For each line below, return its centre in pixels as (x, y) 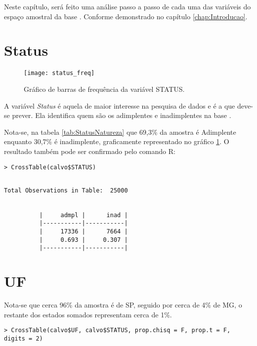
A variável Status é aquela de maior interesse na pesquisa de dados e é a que (120, 105)
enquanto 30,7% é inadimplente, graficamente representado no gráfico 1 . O (117, 141)
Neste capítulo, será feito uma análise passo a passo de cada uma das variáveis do (128, 6)
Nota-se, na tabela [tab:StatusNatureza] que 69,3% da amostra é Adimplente (120, 132)
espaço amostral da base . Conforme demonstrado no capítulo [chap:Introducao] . (126, 16)
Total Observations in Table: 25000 (66, 190)
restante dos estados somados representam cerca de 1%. (88, 314)
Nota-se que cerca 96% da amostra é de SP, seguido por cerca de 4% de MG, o (123, 305)
